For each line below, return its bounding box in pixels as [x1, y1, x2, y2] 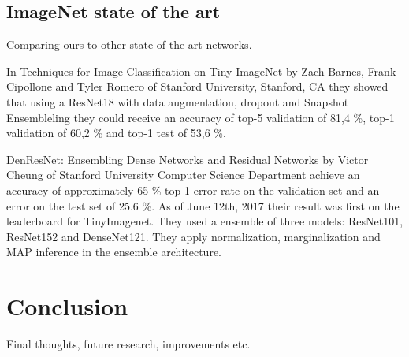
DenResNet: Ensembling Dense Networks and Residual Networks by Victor [6, 151, 369, 167]
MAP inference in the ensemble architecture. [6, 244, 221, 260]
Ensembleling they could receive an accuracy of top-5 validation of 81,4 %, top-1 [6, 109, 395, 125]
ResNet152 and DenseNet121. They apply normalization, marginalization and [6, 228, 381, 244]
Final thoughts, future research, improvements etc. [6, 336, 251, 352]
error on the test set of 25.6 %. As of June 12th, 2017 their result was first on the [6, 197, 400, 214]
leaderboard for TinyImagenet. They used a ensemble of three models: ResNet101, [6, 213, 403, 229]
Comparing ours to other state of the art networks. [6, 36, 252, 53]
